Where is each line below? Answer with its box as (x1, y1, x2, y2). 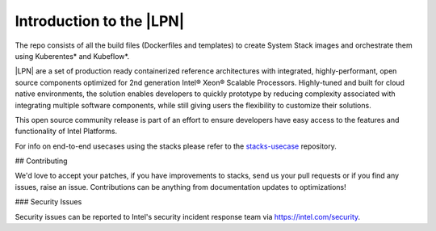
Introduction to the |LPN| (15, 12, 185, 30)
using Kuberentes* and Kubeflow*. (15, 51, 130, 61)
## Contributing (15, 156, 68, 166)
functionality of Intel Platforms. (15, 126, 117, 136)
